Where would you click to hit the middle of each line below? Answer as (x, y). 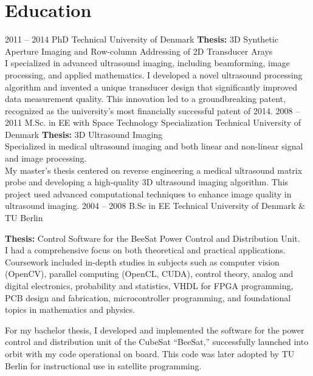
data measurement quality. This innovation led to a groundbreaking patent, (145, 99)
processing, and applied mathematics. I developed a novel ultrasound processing (154, 74)
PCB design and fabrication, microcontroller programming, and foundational (148, 297)
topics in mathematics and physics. (70, 309)
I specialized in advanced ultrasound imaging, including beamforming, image (147, 63)
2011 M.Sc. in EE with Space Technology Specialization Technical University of (153, 122)
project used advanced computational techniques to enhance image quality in (148, 193)
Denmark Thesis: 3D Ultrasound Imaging (84, 134)
